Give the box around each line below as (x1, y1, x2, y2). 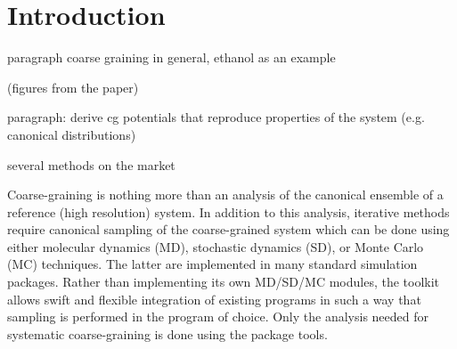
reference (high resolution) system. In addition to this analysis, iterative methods (7, 202, 450, 221)
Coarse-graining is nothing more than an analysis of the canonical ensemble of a (7, 185, 444, 204)
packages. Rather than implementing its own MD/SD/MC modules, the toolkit (7, 272, 440, 291)
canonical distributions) (7, 125, 136, 143)
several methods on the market (7, 155, 175, 174)
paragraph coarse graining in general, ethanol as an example (7, 48, 336, 67)
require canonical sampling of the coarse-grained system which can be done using (7, 220, 450, 239)
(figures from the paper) (7, 77, 139, 96)
